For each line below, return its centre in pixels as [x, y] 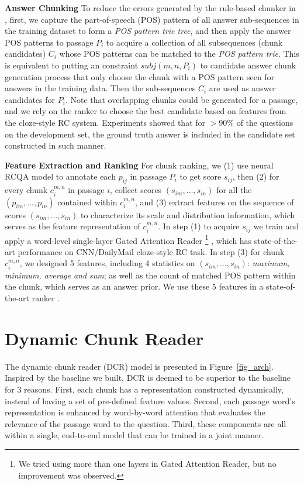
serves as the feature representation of [72, 226]
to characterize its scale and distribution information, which [188, 214]
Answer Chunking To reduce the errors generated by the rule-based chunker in [150, 8]
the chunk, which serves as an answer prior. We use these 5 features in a [134, 286]
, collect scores [136, 190]
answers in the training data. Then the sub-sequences [100, 88]
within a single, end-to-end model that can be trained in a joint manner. [134, 435]
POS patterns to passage [49, 42]
